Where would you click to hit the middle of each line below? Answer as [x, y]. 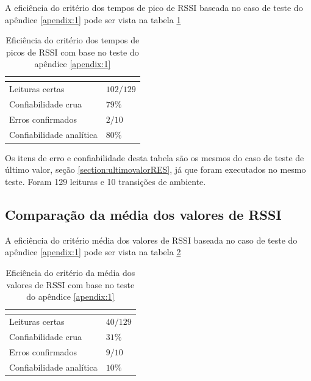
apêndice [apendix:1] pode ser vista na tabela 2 [93, 252]
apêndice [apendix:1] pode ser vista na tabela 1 [93, 19]
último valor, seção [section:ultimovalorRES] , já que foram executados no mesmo [155, 169]
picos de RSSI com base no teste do [72, 52]
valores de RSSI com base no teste [70, 284]
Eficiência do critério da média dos [70, 273]
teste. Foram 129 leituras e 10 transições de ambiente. [105, 182]
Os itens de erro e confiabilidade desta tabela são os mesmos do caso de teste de [155, 157]
